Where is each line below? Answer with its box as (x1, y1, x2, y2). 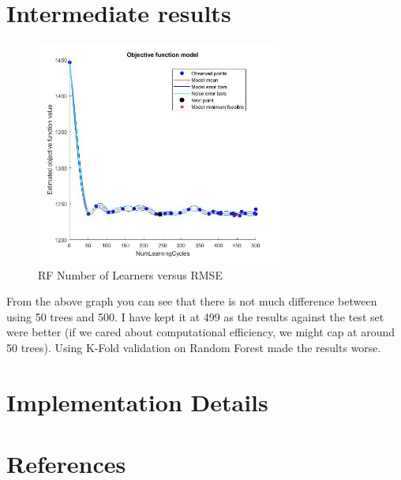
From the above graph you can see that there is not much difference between (6, 293, 377, 309)
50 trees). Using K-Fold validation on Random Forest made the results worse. (6, 339, 381, 356)
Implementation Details (6, 385, 268, 418)
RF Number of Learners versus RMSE (38, 266, 223, 283)
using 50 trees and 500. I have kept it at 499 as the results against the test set (6, 308, 384, 324)
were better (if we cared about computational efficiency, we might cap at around (6, 324, 395, 340)
